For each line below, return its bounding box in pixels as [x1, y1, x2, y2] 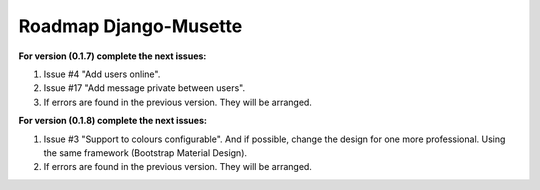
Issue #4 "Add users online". [43, 68, 161, 80]
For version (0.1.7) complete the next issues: [18, 50, 207, 62]
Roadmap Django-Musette [18, 15, 243, 37]
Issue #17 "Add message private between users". [43, 82, 245, 94]
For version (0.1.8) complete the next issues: [18, 115, 207, 127]
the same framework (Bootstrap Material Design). [43, 146, 248, 159]
